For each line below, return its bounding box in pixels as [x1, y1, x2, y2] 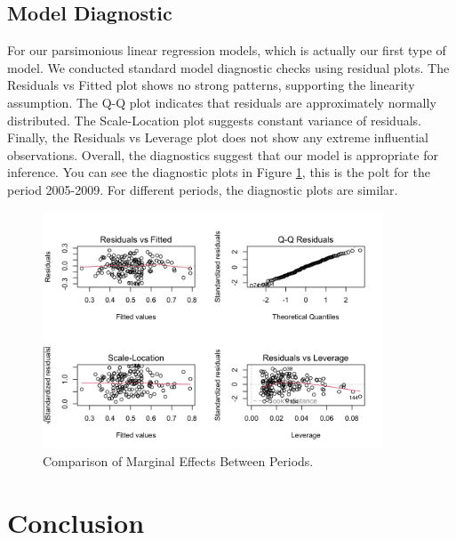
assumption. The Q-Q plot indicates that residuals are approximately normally [7, 93, 436, 111]
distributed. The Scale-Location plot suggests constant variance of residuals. [7, 110, 421, 129]
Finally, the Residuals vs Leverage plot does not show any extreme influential [7, 128, 428, 147]
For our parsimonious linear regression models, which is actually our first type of [7, 41, 446, 60]
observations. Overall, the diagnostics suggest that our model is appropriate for [7, 145, 438, 164]
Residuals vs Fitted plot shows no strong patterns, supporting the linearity [7, 76, 415, 94]
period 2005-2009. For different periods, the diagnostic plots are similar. [7, 180, 398, 198]
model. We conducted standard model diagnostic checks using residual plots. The [7, 58, 450, 77]
